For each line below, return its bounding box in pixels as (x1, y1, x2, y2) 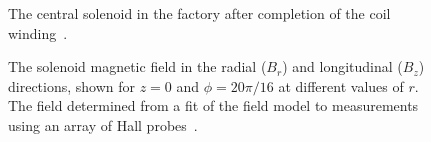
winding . (8, 22, 68, 43)
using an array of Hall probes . (8, 114, 198, 135)
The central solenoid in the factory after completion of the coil (8, 3, 391, 23)
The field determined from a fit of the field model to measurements (8, 95, 419, 116)
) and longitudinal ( (282, 56, 403, 77)
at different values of (278, 75, 404, 96)
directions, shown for (8, 75, 136, 96)
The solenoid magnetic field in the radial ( (8, 56, 267, 77)
